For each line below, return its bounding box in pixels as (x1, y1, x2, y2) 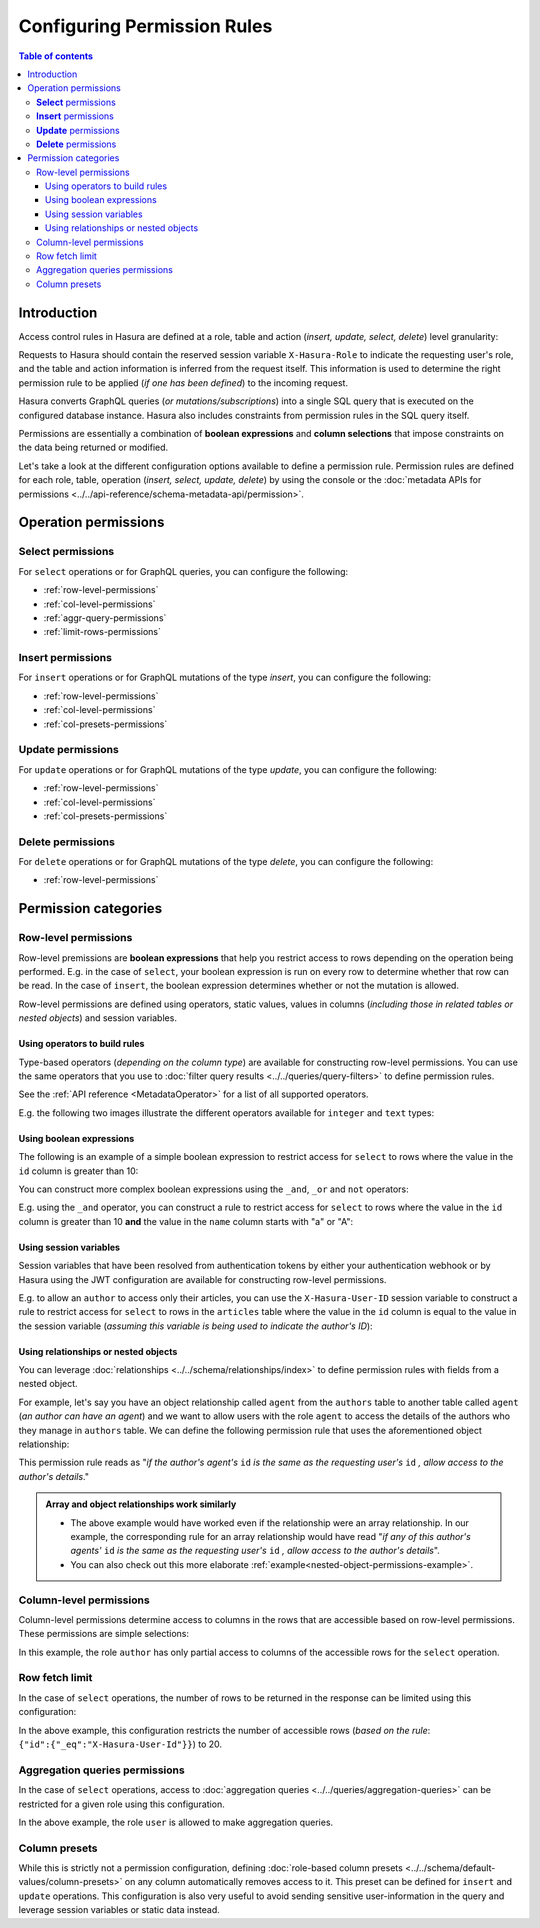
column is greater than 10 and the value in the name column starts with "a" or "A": (18, 1215, 354, 1227)
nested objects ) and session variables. (18, 1012, 177, 1024)
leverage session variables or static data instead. (18, 1904, 220, 1916)
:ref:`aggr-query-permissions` (43, 611, 167, 624)
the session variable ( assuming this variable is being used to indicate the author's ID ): (18, 1320, 374, 1332)
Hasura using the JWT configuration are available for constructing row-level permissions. (18, 1273, 387, 1285)
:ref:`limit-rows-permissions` (43, 626, 162, 638)
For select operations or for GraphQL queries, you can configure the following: (18, 565, 349, 577)
